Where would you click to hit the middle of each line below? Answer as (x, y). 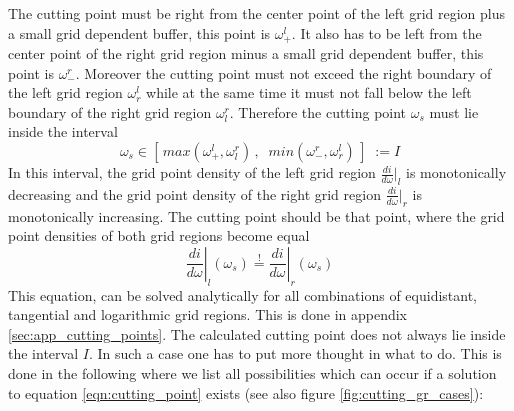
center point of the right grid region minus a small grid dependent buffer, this (246, 53)
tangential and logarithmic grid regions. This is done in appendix (208, 314)
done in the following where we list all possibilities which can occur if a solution (252, 372)
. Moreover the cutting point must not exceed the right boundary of (283, 72)
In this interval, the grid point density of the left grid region (192, 172)
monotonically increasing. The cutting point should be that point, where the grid (256, 215)
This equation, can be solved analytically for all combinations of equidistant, (242, 294)
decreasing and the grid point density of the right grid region (194, 193)
